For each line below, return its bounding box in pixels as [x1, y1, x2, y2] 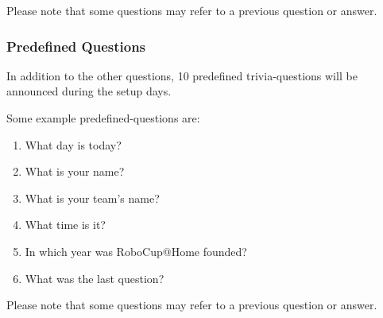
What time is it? [25, 216, 106, 233]
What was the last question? [25, 270, 164, 286]
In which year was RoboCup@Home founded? [25, 242, 247, 259]
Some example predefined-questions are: [6, 110, 200, 126]
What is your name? [25, 163, 125, 180]
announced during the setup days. [6, 83, 172, 99]
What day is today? [25, 136, 122, 153]
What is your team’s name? [25, 189, 160, 206]
